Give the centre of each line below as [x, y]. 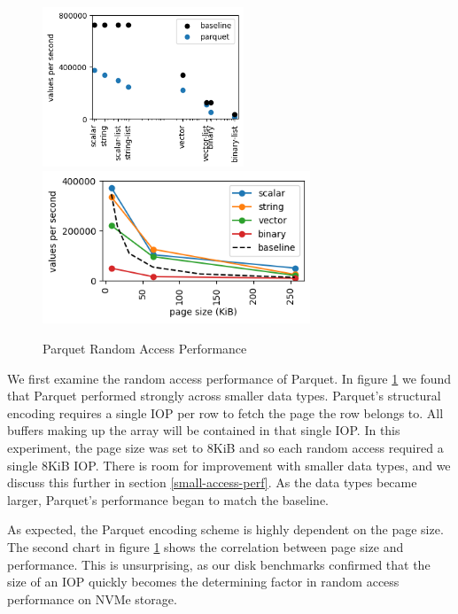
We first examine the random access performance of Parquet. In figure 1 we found [229, 378]
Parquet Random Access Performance [145, 349]
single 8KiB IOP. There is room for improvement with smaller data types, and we [229, 465]
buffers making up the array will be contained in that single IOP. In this [204, 430]
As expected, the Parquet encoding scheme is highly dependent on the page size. [225, 529]
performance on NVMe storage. [92, 598]
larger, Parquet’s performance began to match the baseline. [168, 499]
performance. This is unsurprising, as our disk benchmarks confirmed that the [219, 564]
